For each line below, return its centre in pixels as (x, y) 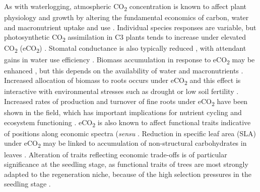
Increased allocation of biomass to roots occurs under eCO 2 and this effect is (122, 81)
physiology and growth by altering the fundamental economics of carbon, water (126, 17)
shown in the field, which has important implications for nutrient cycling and (123, 112)
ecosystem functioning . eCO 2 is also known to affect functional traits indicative (127, 123)
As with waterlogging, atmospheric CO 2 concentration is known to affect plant (125, 7)
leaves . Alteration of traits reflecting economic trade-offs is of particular (116, 154)
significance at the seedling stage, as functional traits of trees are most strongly (126, 164)
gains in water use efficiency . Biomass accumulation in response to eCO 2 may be (129, 60)
